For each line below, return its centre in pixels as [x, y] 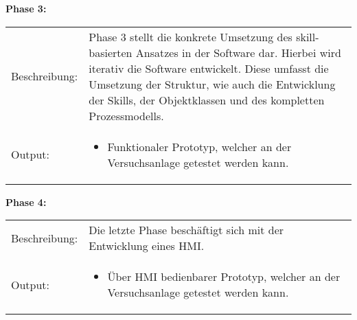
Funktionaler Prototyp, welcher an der [199, 146]
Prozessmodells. [126, 115]
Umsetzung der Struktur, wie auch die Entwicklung [212, 84]
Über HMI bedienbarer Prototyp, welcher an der [224, 277]
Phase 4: [26, 202]
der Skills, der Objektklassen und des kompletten [207, 100]
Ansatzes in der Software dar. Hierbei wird [238, 52]
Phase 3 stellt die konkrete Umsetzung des [191, 36]
